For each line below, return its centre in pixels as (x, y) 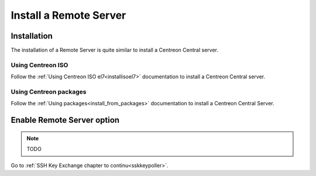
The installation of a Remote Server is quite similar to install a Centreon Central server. (115, 50)
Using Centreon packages (49, 92)
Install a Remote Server (68, 15)
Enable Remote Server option (65, 120)
